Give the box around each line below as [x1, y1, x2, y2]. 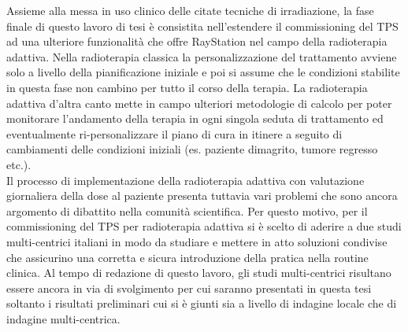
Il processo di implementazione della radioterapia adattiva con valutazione [6, 172, 365, 188]
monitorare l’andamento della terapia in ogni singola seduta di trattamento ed [6, 110, 384, 127]
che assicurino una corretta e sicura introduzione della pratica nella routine [6, 249, 369, 265]
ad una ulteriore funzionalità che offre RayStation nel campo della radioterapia [6, 33, 388, 50]
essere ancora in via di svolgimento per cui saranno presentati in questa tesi [6, 279, 372, 296]
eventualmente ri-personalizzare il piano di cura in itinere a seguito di [6, 125, 343, 142]
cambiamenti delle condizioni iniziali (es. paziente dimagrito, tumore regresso [6, 141, 378, 157]
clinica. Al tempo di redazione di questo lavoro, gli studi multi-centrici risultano [6, 264, 391, 281]
